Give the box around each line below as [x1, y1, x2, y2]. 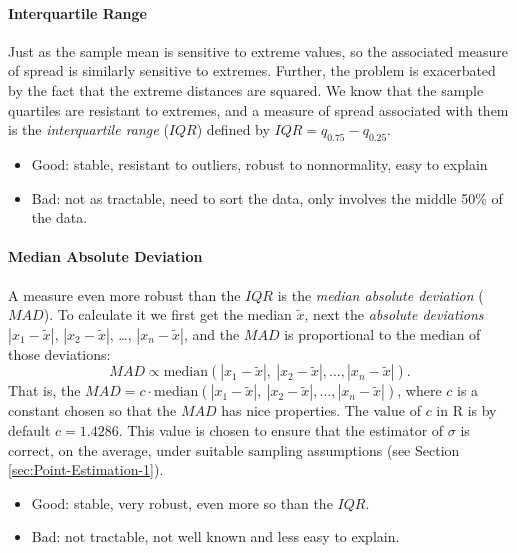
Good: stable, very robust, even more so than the [31, 492, 333, 513]
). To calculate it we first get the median [43, 304, 292, 325]
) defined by [196, 119, 270, 140]
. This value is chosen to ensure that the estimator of [118, 419, 444, 440]
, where [397, 380, 442, 401]
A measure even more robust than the [8, 284, 241, 305]
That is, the [8, 380, 81, 401]
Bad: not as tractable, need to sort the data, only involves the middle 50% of [31, 187, 503, 208]
